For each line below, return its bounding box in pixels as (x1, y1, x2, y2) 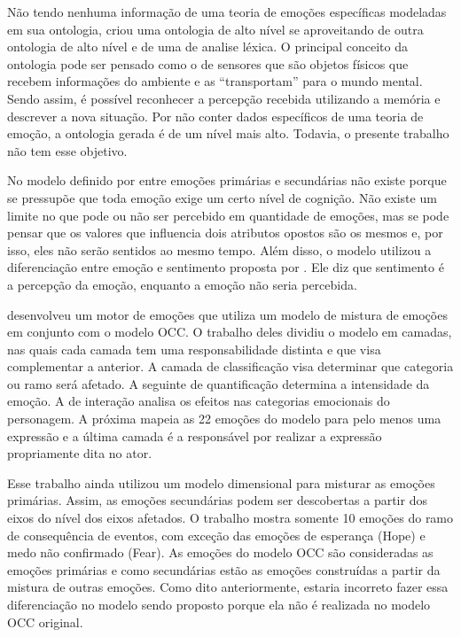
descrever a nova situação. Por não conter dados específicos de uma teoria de (7, 106, 424, 125)
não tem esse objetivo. (7, 141, 128, 159)
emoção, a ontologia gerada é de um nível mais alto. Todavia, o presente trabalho (7, 124, 449, 143)
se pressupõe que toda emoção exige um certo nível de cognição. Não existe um (7, 188, 437, 206)
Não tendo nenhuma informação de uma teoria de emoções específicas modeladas (7, 3, 447, 20)
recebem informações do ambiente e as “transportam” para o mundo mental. (7, 72, 423, 90)
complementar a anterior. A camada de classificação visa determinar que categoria (7, 357, 454, 376)
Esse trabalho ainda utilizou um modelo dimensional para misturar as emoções (7, 473, 435, 492)
